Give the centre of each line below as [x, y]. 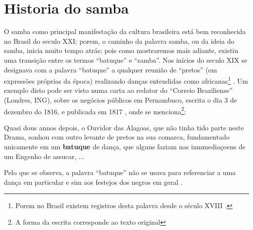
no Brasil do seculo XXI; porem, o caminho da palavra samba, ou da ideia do [119, 41]
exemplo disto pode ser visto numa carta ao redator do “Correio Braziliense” [118, 90]
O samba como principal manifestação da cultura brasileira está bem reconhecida [125, 31]
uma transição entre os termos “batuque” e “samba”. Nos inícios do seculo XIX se [126, 60]
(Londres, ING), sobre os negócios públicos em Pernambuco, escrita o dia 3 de [121, 99]
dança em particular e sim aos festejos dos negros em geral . [93, 182]
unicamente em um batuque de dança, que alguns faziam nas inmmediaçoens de [125, 146]
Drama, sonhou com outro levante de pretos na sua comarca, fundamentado [117, 137]
